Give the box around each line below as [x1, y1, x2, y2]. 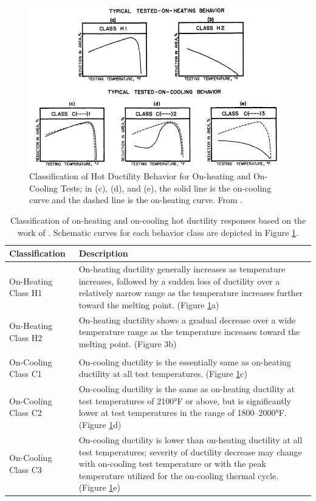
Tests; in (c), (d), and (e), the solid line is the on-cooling [60, 181, 272, 194]
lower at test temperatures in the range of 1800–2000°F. [78, 406, 287, 419]
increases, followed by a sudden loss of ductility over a [78, 274, 280, 287]
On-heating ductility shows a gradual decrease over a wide [78, 313, 296, 326]
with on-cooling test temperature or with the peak [78, 457, 266, 470]
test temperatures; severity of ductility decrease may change [78, 445, 302, 458]
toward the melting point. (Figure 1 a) [78, 298, 219, 311]
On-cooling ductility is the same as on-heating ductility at [78, 382, 295, 395]
